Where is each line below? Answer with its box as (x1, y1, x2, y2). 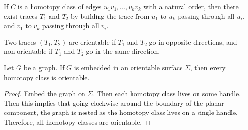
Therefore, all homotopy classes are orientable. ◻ (4, 116, 151, 127)
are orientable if (68, 36, 116, 47)
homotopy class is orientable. (4, 72, 90, 82)
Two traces (4, 36, 36, 47)
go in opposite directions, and (149, 36, 237, 47)
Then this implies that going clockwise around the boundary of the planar (4, 97, 224, 108)
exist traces (4, 11, 38, 21)
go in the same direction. (86, 46, 160, 56)
